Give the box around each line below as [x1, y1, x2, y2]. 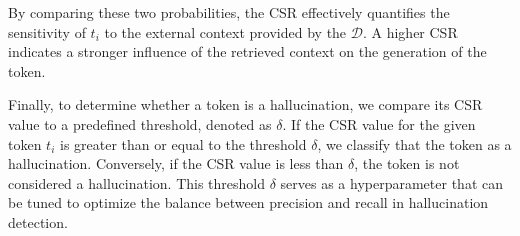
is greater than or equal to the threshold [60, 133, 307, 154]
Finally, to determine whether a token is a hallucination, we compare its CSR [8, 94, 483, 115]
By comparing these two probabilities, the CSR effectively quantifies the [8, 2, 450, 22]
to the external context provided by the [104, 21, 347, 42]
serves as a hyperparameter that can [280, 172, 503, 193]
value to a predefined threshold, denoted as [8, 113, 272, 134]
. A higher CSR [362, 21, 458, 42]
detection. [8, 211, 68, 232]
